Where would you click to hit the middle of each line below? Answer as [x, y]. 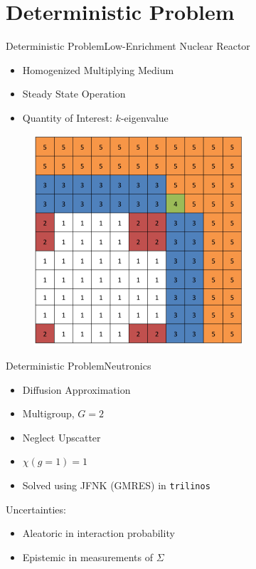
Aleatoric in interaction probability [98, 533]
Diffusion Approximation [76, 389]
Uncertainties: [36, 509]
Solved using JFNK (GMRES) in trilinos [116, 485]
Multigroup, [48, 413]
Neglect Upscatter [62, 437]
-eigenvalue [144, 117]
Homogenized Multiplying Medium [98, 69]
